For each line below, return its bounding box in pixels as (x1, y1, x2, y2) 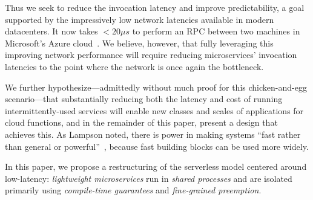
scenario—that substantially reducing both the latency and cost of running (5, 92, 283, 105)
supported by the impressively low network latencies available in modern (5, 13, 274, 25)
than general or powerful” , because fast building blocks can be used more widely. (5, 140, 309, 152)
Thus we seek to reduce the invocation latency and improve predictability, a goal (5, 1, 305, 13)
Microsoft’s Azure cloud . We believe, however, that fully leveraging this (5, 36, 274, 49)
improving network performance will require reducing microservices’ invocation (5, 48, 297, 61)
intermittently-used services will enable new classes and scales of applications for (5, 104, 304, 117)
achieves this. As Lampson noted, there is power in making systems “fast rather (5, 127, 301, 140)
